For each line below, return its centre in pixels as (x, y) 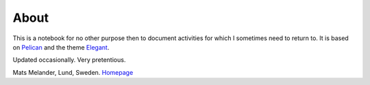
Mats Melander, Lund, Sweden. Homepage (73, 72)
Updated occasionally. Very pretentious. (69, 60)
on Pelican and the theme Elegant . (61, 47)
